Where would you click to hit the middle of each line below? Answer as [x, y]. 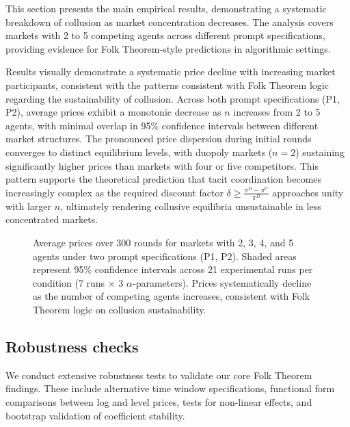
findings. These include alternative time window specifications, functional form [170, 388]
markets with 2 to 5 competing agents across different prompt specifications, [165, 35]
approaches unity [308, 192]
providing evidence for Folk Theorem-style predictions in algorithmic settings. [168, 48]
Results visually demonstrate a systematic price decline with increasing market [171, 72]
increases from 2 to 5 [277, 112]
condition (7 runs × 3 [78, 282]
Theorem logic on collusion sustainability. [120, 310]
